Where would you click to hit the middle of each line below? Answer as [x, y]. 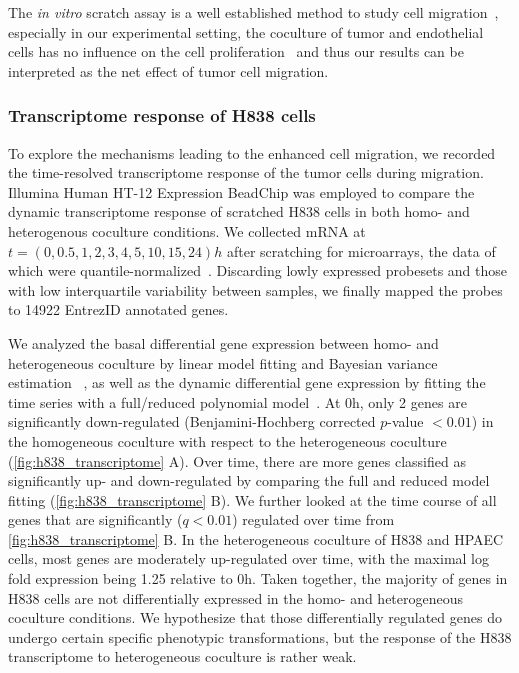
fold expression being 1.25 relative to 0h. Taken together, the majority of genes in [258, 578]
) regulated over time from [313, 519]
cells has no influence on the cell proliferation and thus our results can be [236, 51]
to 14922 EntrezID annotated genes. [118, 309]
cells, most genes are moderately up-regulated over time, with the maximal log [248, 558]
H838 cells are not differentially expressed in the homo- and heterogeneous [236, 597]
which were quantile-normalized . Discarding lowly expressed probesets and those [258, 270]
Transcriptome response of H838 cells [162, 115]
